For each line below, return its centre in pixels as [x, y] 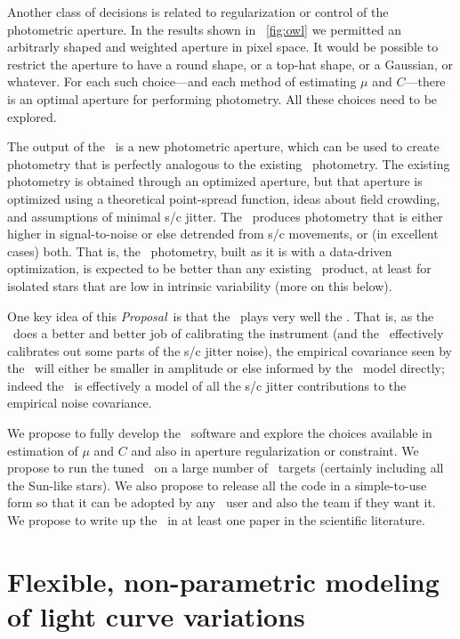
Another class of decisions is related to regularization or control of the [198, 12]
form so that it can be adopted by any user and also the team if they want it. [222, 502]
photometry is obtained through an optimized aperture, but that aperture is [215, 181]
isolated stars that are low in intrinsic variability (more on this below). [200, 285]
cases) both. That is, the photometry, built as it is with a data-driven [200, 251]
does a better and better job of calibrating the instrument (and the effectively [228, 333]
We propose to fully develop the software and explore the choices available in [220, 433]
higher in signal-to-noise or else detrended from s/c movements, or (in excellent [223, 234]
